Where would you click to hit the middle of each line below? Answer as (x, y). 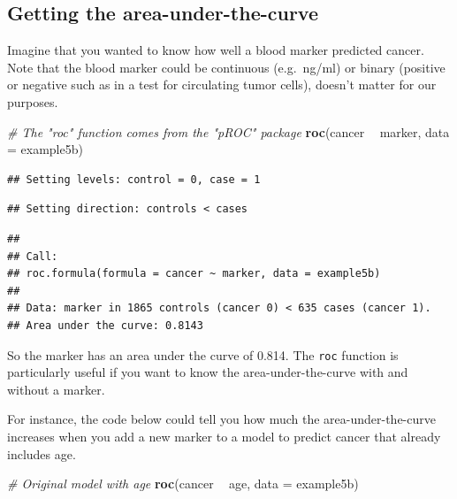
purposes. (33, 101)
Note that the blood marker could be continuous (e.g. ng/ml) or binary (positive (226, 67)
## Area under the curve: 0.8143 (105, 325)
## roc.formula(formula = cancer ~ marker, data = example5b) (194, 274)
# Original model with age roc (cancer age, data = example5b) (183, 484)
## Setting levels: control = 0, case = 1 (134, 179)
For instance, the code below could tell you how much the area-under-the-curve (221, 419)
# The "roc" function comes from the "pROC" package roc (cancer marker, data (228, 131)
